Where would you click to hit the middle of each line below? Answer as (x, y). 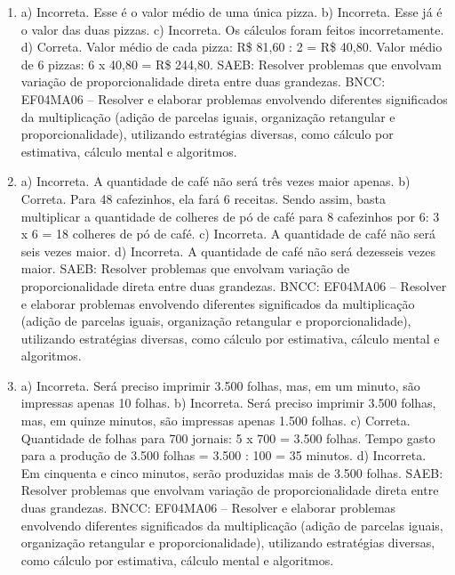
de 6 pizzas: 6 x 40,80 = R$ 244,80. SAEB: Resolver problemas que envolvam (231, 64)
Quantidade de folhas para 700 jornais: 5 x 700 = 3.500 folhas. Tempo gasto (228, 437)
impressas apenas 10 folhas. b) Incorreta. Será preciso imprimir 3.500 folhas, (228, 403)
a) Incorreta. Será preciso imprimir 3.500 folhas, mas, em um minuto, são (220, 385)
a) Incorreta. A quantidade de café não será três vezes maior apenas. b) (216, 181)
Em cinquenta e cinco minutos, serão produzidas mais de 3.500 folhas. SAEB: (232, 472)
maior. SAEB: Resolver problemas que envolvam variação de (185, 268)
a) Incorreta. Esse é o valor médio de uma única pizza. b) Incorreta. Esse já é (231, 12)
